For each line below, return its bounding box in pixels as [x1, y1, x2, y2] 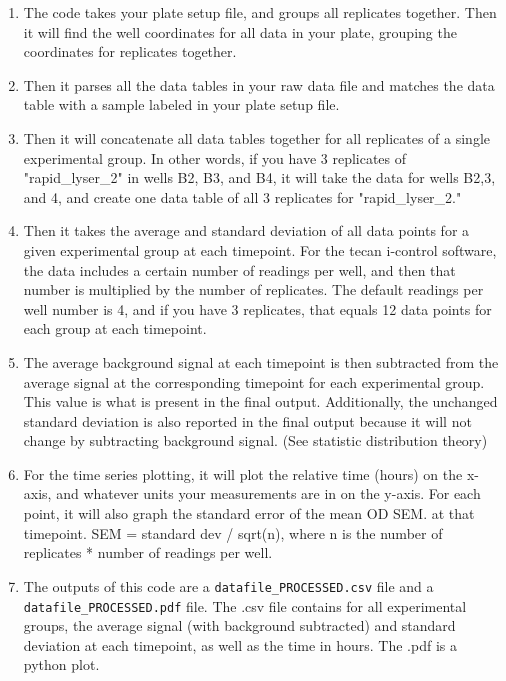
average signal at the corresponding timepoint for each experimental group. [23, 371, 485, 392]
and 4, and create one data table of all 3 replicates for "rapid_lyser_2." [23, 186, 462, 207]
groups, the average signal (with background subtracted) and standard [23, 615, 456, 636]
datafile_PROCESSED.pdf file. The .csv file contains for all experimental [23, 595, 467, 616]
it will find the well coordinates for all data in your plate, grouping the [23, 21, 457, 42]
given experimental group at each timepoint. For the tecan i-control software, [23, 239, 497, 260]
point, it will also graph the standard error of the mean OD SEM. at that [23, 503, 475, 524]
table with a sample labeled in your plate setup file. [23, 94, 340, 115]
